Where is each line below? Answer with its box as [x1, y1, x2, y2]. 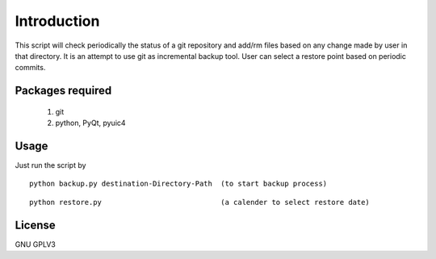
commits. [15, 63, 46, 73]
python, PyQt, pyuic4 [55, 118, 126, 128]
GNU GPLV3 [15, 239, 57, 249]
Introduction [15, 12, 100, 30]
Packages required [15, 84, 112, 98]
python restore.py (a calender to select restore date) [29, 198, 371, 207]
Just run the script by [15, 161, 86, 170]
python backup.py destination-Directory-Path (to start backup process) [29, 179, 328, 189]
